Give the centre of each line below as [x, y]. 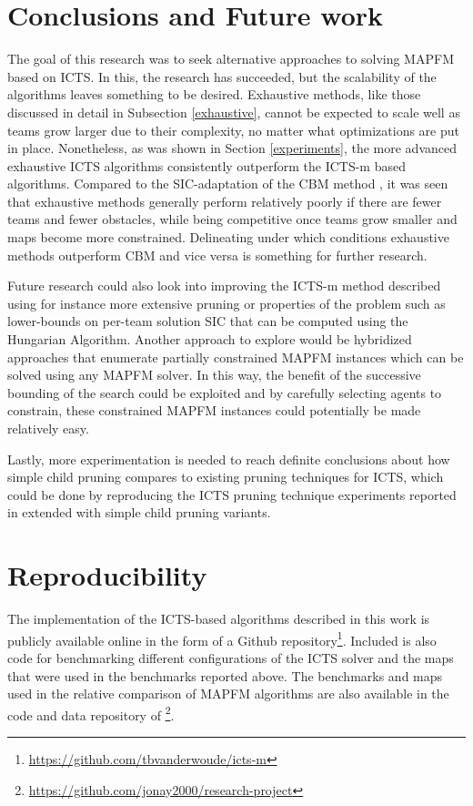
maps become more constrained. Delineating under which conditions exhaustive [228, 237]
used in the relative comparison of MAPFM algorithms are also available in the [228, 694]
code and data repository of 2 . [91, 713]
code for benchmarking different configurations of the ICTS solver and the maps [231, 657]
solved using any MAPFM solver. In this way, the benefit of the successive [214, 375]
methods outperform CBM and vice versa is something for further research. [217, 255]
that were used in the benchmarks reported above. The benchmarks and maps [225, 675]
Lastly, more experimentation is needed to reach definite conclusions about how [229, 459]
